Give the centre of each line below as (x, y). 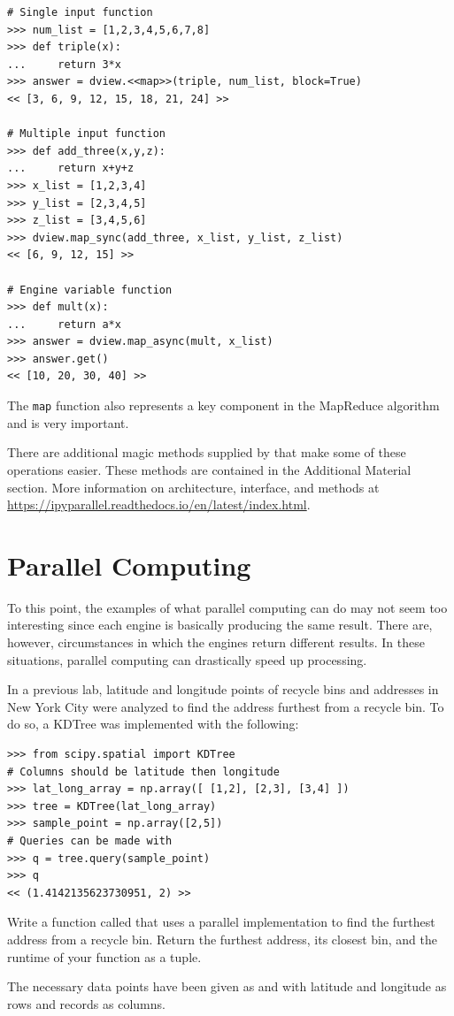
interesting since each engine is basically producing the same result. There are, (220, 625)
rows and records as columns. (86, 1003)
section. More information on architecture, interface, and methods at (193, 487)
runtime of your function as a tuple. (104, 956)
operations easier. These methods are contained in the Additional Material (209, 469)
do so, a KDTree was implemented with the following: (153, 724)
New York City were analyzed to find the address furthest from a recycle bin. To (226, 706)
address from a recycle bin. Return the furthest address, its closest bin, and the (222, 939)
